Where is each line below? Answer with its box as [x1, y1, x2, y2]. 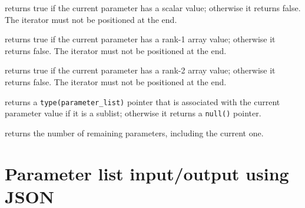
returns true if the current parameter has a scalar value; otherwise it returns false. [5, 2, 301, 14]
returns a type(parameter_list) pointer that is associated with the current [5, 95, 280, 108]
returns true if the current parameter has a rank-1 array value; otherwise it [5, 33, 276, 45]
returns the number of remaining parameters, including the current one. [5, 126, 264, 139]
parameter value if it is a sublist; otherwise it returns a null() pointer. [5, 107, 261, 119]
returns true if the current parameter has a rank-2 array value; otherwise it [5, 64, 276, 76]
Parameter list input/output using [5, 161, 289, 185]
